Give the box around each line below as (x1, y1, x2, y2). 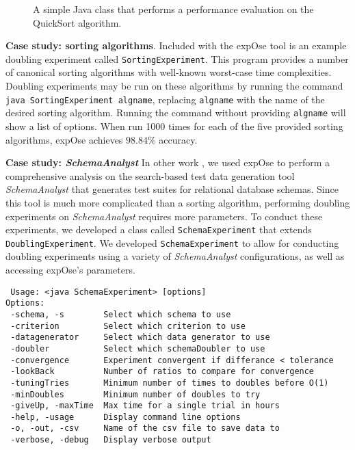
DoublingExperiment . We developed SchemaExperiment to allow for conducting (5, 235, 339, 250)
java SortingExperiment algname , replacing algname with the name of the (5, 92, 325, 106)
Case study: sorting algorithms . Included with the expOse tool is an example (5, 38, 347, 53)
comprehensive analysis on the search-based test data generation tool (5, 168, 295, 183)
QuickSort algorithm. (33, 15, 122, 29)
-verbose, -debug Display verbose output (10, 435, 211, 445)
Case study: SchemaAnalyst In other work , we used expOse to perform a (5, 155, 330, 170)
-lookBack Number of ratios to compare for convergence (10, 367, 315, 377)
